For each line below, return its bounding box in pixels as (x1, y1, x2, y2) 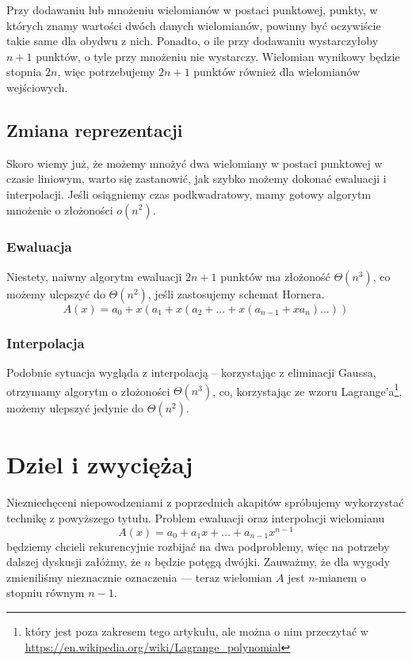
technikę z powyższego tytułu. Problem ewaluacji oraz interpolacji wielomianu (6, 509, 385, 526)
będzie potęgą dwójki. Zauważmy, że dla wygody (154, 553, 391, 570)
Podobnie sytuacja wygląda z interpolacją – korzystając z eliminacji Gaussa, (6, 363, 376, 380)
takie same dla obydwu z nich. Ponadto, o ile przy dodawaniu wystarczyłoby (6, 32, 379, 49)
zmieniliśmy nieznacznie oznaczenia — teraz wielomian (6, 568, 273, 585)
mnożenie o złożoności (6, 201, 113, 218)
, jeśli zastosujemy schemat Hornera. (147, 285, 325, 302)
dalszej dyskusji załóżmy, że (6, 553, 141, 570)
